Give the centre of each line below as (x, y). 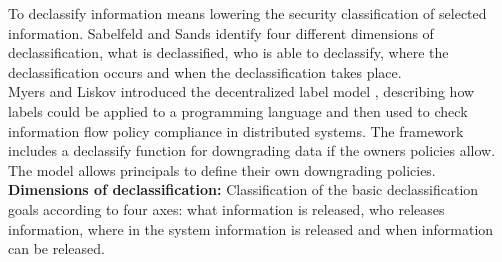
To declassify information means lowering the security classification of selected (247, 13)
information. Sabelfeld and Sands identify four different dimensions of (221, 32)
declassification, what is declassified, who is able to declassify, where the (228, 52)
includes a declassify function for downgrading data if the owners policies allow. (252, 150)
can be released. (56, 248)
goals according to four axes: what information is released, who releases (226, 208)
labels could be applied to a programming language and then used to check (238, 110)
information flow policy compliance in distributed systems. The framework (236, 130)
